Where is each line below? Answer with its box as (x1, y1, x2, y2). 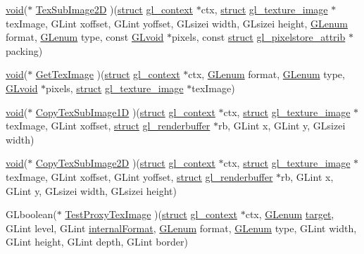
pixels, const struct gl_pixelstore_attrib (172, 30, 346, 44)
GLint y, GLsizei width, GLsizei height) (6, 183, 177, 198)
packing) (6, 43, 43, 58)
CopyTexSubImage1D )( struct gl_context (35, 104, 215, 119)
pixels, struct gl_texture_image (46, 80, 184, 95)
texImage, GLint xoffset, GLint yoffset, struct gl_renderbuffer (6, 169, 273, 184)
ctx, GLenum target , (245, 207, 334, 222)
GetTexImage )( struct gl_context (35, 67, 180, 82)
